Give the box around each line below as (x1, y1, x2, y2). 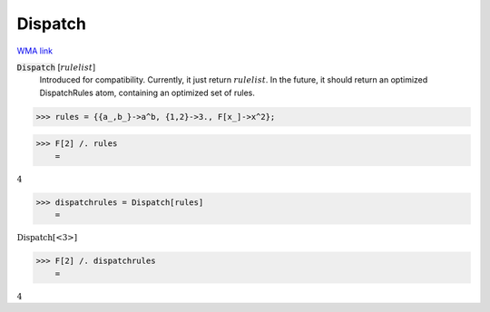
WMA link (16, 45, 54, 56)
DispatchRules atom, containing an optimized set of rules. (39, 87, 256, 98)
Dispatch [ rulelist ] (16, 62, 96, 73)
